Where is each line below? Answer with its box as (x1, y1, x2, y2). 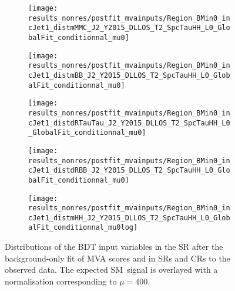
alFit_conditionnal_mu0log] (28, 223, 138, 232)
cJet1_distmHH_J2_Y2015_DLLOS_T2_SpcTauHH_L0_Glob (28, 213, 230, 222)
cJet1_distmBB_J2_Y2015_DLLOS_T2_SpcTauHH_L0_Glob (28, 71, 230, 80)
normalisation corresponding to (5, 275, 117, 287)
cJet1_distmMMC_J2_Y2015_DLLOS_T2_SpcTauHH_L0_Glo (28, 24, 230, 32)
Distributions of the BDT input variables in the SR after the (5, 240, 223, 253)
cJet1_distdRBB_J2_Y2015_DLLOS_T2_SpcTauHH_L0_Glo (28, 166, 230, 175)
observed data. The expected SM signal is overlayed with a (5, 263, 218, 276)
